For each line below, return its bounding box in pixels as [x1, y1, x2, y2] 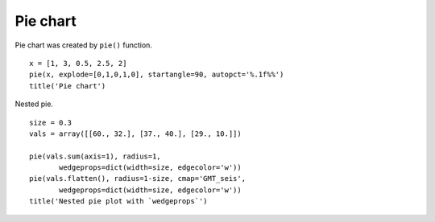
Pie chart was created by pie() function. [14, 40, 153, 50]
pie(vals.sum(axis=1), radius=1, [29, 151, 161, 161]
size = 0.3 [29, 117, 72, 127]
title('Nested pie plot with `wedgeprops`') [29, 197, 209, 206]
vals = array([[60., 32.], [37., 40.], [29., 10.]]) [29, 129, 242, 138]
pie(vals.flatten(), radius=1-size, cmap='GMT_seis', [29, 174, 246, 183]
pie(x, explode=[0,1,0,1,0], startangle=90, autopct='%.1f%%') [29, 70, 284, 80]
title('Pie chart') [29, 81, 106, 90]
